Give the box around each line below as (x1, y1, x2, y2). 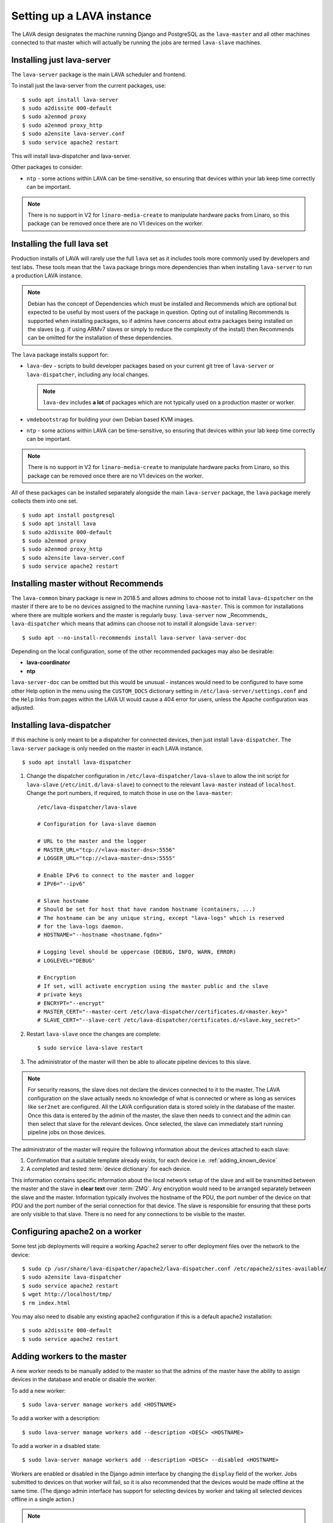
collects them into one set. (11, 497, 78, 505)
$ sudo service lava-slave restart (37, 1045, 144, 1051)
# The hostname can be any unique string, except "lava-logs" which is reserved (37, 914, 285, 921)
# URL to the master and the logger (37, 838, 147, 845)
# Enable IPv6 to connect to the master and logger (37, 872, 195, 878)
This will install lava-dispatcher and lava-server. (11, 152, 131, 160)
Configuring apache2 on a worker (11, 1226, 142, 1237)
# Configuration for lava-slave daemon (37, 821, 156, 828)
